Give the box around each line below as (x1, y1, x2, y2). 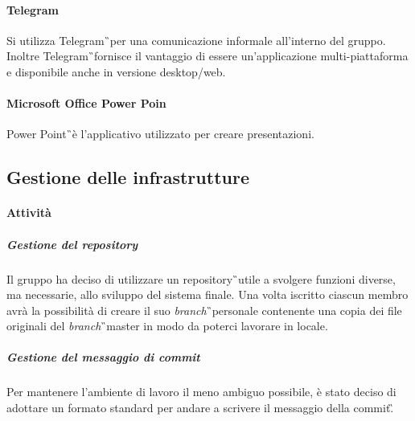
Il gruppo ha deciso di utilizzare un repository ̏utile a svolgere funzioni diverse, (6, 270, 396, 287)
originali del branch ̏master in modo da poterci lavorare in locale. (6, 317, 328, 334)
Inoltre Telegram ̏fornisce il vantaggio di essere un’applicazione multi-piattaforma (6, 47, 409, 64)
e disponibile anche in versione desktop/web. (6, 63, 226, 80)
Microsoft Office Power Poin (6, 95, 166, 112)
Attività (6, 204, 51, 221)
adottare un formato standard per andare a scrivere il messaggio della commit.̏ (6, 399, 394, 416)
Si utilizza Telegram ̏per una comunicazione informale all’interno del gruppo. (6, 31, 386, 48)
